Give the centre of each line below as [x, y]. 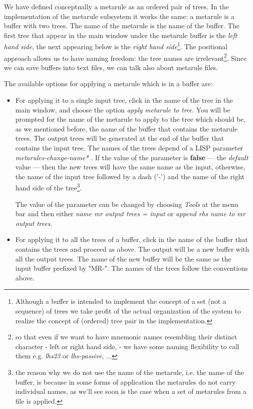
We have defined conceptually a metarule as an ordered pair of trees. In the [117, 6]
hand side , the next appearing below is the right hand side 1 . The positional [116, 46]
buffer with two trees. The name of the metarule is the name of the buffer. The [122, 26]
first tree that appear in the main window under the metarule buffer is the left [121, 35]
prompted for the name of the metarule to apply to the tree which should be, [130, 119]
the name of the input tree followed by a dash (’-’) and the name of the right [130, 176]
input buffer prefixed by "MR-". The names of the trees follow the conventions [132, 268]
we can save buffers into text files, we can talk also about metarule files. [111, 67]
